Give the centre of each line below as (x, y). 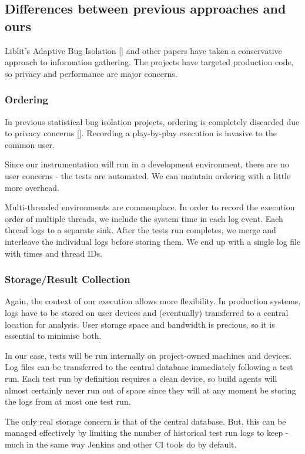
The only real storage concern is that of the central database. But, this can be (145, 421)
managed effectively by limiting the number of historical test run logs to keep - (147, 433)
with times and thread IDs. (54, 253)
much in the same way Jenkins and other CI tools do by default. (121, 444)
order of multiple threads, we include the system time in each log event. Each (144, 218)
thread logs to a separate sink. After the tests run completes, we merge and (140, 230)
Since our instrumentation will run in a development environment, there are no (147, 164)
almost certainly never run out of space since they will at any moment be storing (150, 390)
